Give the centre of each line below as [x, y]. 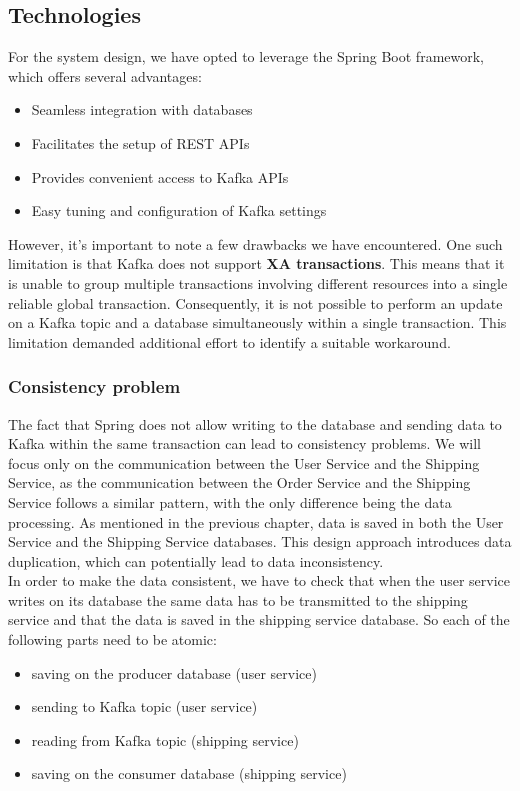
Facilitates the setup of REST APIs [140, 142]
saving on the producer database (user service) [174, 672]
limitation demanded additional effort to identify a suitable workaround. [229, 341]
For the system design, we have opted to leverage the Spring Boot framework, [246, 56]
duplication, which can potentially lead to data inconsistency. [196, 560]
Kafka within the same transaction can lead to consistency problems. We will [244, 443]
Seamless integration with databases [142, 109]
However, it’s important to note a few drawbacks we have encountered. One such [255, 243]
